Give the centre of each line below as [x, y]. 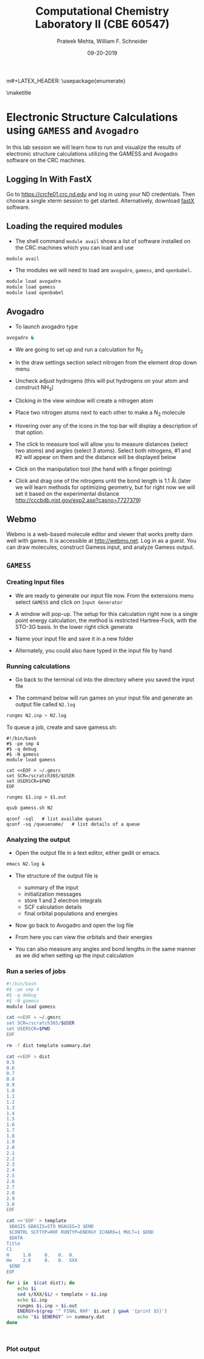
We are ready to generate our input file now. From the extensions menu [104, 595]
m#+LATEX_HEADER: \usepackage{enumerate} [66, 81]
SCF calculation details [53, 907]
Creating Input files [36, 582]
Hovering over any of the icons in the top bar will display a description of [106, 426]
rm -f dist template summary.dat [49, 1045]
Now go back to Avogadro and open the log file [74, 925]
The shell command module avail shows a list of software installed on [103, 241]
